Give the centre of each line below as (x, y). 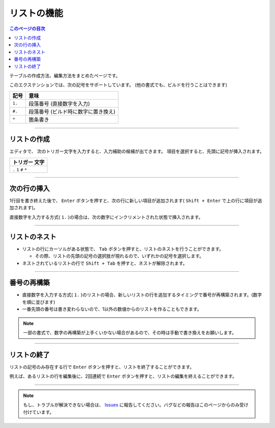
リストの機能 (36, 13)
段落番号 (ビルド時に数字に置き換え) (72, 111)
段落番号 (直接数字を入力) (59, 103)
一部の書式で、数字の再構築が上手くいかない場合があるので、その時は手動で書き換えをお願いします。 (130, 333)
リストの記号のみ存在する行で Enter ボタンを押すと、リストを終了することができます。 (102, 367)
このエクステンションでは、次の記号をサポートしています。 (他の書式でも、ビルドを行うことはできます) (118, 85)
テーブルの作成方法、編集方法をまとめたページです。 (65, 75)
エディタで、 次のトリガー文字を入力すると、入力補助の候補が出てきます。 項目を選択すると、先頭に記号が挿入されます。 (137, 151)
